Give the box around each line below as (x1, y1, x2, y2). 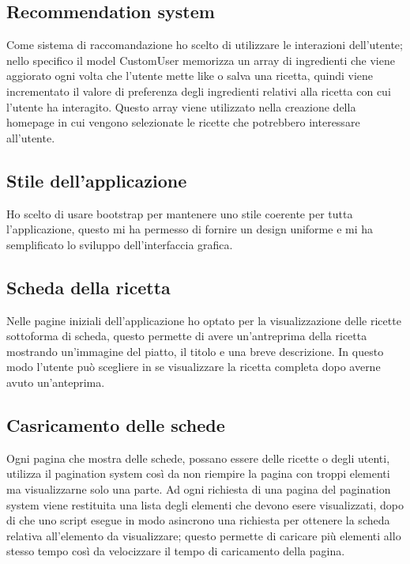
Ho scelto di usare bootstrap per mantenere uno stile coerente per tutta (6, 205, 353, 221)
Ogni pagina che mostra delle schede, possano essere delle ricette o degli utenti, (6, 449, 390, 466)
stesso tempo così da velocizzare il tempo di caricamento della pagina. (6, 543, 345, 559)
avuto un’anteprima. (6, 373, 105, 390)
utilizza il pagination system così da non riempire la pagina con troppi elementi (6, 465, 390, 482)
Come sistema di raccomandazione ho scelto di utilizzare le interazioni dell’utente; (6, 36, 403, 53)
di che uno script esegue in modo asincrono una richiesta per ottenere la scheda (6, 512, 390, 528)
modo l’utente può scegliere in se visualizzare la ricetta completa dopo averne (6, 358, 381, 375)
